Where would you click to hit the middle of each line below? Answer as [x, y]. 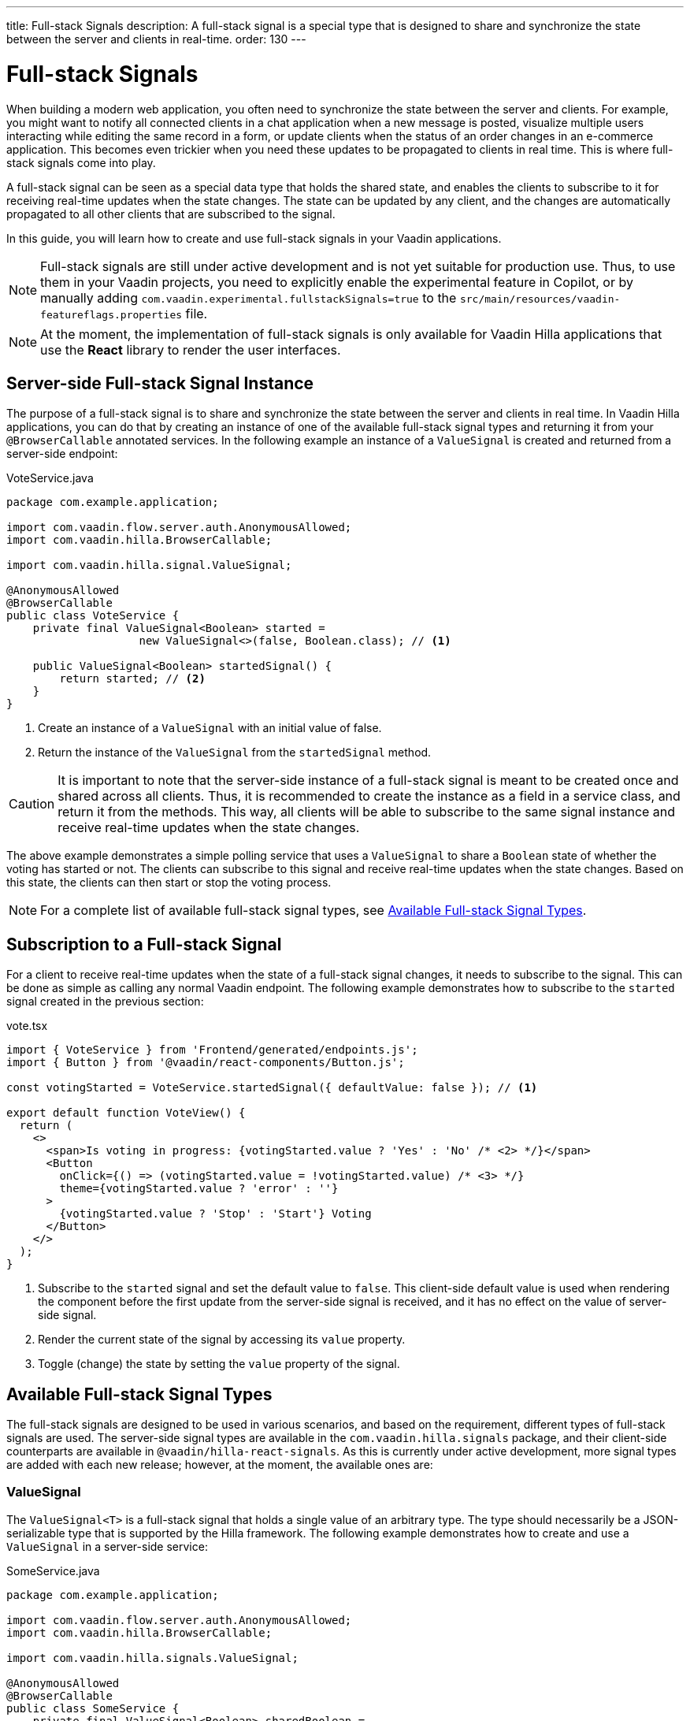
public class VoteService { [93, 616]
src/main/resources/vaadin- [540, 299]
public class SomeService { [93, 1708]
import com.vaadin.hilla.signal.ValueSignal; [149, 565]
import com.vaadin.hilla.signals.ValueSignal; [152, 1658]
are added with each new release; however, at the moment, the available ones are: [220, 1465]
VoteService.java [50, 478]
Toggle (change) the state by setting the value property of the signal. [219, 1364]
